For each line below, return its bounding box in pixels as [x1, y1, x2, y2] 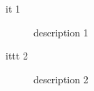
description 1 [33, 24, 88, 39]
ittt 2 [6, 48, 28, 63]
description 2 [33, 71, 88, 86]
